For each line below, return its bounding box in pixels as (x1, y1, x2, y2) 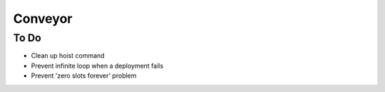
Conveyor (13, 11, 73, 26)
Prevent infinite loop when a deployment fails (31, 61, 164, 70)
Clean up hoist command (31, 51, 105, 60)
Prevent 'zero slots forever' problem (31, 71, 137, 80)
